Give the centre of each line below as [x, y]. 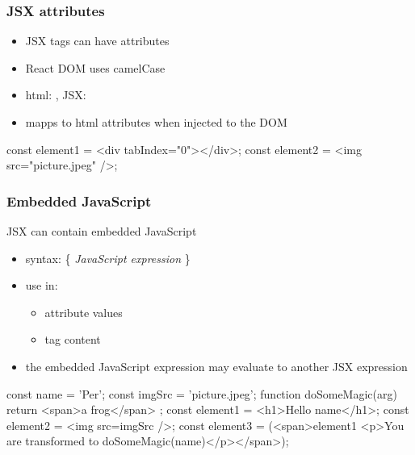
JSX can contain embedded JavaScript [102, 231]
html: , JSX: [56, 95]
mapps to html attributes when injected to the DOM [156, 122]
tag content [73, 339]
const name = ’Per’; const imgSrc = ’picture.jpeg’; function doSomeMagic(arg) [202, 393]
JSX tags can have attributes [97, 41]
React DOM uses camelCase [95, 67]
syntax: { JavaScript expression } [108, 258]
